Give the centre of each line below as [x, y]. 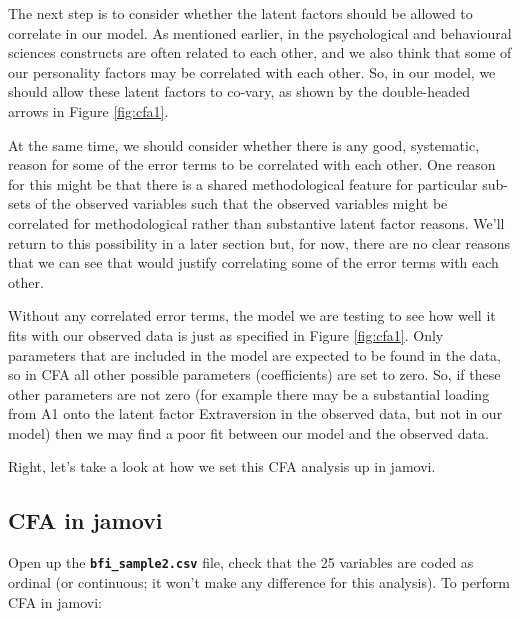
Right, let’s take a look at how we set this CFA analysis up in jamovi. [222, 466]
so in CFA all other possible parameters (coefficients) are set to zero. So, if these [254, 374]
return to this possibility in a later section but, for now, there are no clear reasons [259, 242]
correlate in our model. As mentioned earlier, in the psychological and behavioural [260, 32]
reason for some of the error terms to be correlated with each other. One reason [252, 164]
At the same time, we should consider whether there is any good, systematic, [244, 144]
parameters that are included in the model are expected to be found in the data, [254, 354]
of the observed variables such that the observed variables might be [241, 203]
